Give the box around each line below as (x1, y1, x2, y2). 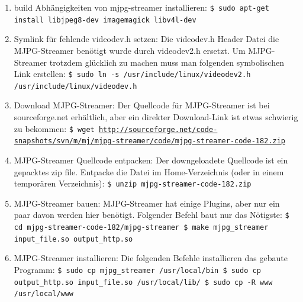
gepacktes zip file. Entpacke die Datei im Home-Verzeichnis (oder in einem (14, 165, 284, 178)
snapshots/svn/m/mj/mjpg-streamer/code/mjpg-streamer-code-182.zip (14, 137, 285, 146)
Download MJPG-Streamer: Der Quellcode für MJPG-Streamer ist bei (14, 99, 270, 111)
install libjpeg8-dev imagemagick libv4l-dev (14, 15, 196, 24)
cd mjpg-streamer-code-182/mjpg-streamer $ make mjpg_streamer (14, 223, 269, 232)
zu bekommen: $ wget (14, 122, 95, 134)
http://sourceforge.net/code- (98, 125, 218, 134)
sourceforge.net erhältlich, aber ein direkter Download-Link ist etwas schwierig (14, 111, 298, 123)
